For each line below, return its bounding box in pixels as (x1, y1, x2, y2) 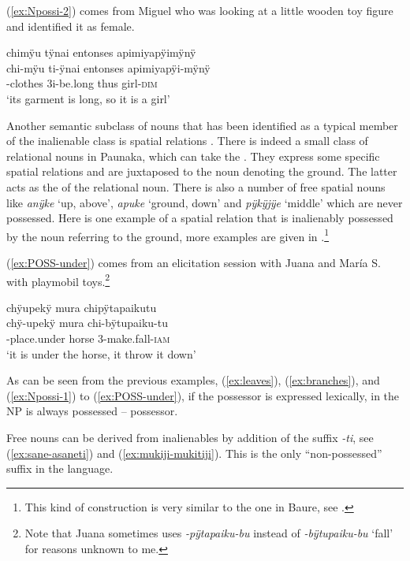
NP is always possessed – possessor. (6, 403, 178, 419)
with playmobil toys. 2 (6, 270, 110, 289)
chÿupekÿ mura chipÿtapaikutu (6, 299, 157, 315)
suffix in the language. (6, 460, 114, 477)
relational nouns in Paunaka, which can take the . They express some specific (6, 147, 380, 164)
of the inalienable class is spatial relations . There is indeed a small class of (6, 132, 368, 149)
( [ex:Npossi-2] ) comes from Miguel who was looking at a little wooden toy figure (6, 2, 393, 18)
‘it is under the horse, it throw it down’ (6, 345, 196, 362)
